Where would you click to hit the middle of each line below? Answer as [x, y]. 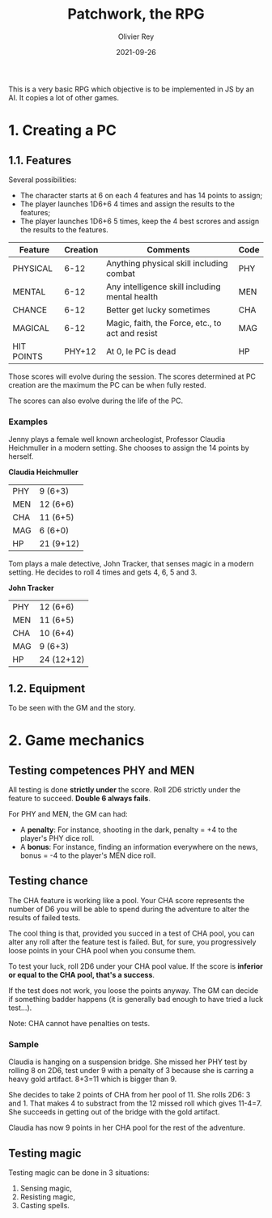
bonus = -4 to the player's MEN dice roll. [88, 855]
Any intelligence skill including [164, 286]
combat [121, 274]
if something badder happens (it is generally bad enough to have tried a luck [136, 999]
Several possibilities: [42, 180]
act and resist [132, 333]
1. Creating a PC [63, 131]
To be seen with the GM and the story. [72, 708]
